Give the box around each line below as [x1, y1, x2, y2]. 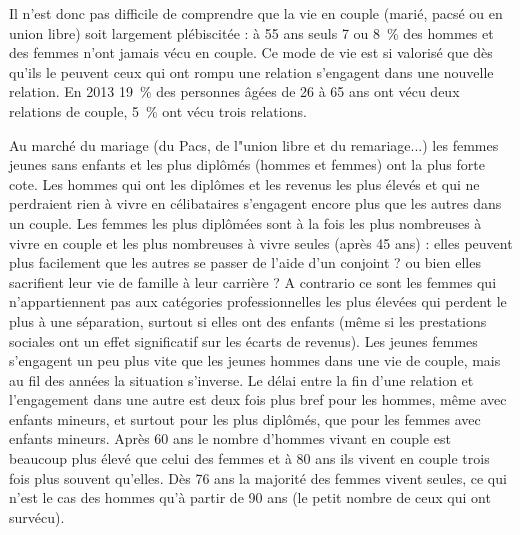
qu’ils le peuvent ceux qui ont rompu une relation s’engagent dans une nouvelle [9, 61, 494, 82]
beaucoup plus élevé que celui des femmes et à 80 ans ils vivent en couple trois [9, 448, 490, 469]
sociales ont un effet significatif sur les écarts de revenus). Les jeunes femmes [9, 330, 478, 351]
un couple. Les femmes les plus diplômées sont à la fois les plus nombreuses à [9, 212, 482, 233]
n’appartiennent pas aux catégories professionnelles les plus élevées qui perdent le [9, 291, 507, 312]
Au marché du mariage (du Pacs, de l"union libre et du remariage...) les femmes [9, 134, 499, 155]
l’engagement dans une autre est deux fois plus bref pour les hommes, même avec [9, 389, 507, 410]
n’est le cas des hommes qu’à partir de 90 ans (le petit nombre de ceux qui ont [9, 487, 491, 508]
